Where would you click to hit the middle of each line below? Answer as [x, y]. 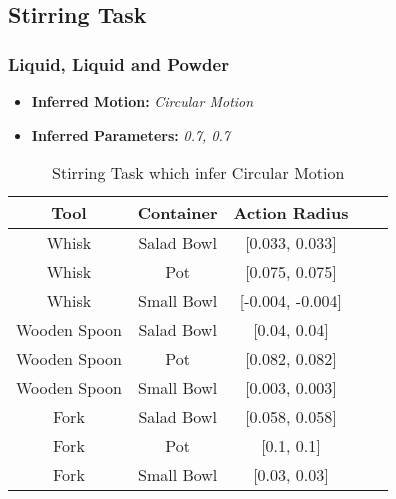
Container [177, 213]
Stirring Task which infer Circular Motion [198, 173]
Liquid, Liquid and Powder [118, 63]
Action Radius [291, 213]
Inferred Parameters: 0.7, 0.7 [131, 134]
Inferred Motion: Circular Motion [142, 101]
